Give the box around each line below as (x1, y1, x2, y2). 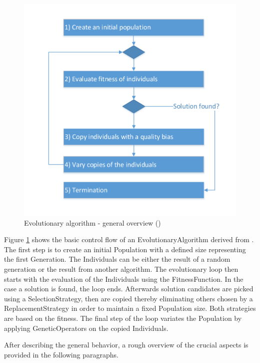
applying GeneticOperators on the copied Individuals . (4, 322, 168, 333)
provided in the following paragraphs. (4, 349, 118, 359)
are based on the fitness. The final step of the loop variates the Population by (4, 312, 242, 323)
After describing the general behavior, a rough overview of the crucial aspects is (4, 339, 248, 350)
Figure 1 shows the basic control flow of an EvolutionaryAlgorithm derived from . (4, 234, 254, 245)
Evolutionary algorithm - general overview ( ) (24, 217, 161, 228)
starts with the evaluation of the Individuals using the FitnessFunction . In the (4, 273, 243, 284)
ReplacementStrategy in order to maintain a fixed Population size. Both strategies (4, 303, 256, 313)
